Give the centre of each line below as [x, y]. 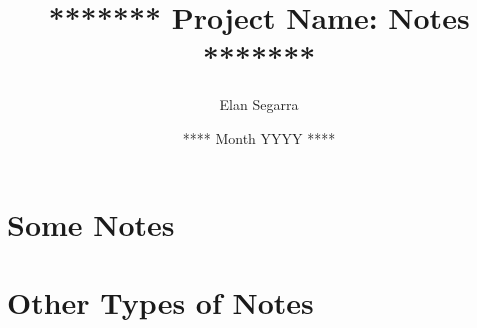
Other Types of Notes [160, 301]
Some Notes [91, 223]
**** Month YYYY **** [259, 137]
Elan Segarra [259, 104]
